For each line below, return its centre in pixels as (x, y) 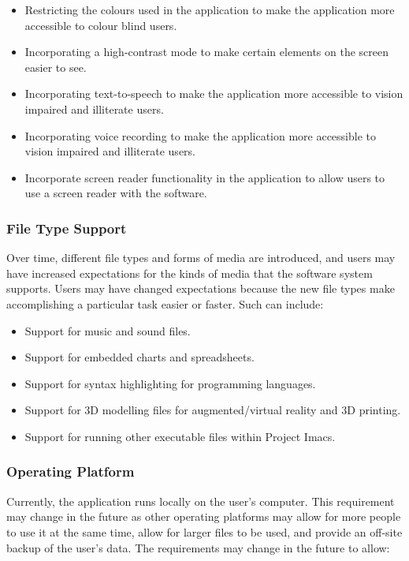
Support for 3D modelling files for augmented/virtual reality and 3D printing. (213, 410)
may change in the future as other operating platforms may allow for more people (204, 516)
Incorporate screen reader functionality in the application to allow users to (205, 177)
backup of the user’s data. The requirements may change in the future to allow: (198, 547)
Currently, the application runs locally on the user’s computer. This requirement (201, 501)
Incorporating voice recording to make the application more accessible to (201, 135)
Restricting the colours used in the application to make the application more (210, 9)
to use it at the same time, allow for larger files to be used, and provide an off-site (204, 531)
